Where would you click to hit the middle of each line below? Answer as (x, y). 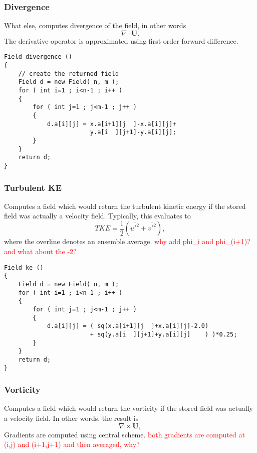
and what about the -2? (40, 251)
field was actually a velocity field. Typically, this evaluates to (97, 216)
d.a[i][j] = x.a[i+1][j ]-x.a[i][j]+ (111, 124)
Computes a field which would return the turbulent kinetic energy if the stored (125, 206)
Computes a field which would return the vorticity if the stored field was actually (128, 408)
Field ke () (24, 267)
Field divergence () (38, 57)
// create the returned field (69, 74)
